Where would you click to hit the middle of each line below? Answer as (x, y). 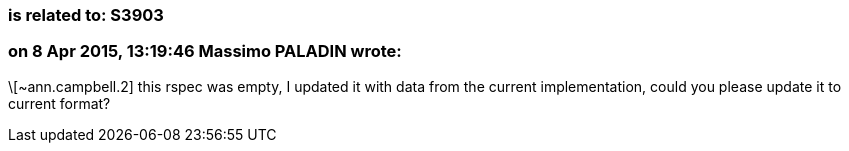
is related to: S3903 (86, 15)
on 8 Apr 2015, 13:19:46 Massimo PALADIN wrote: (205, 51)
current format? (59, 103)
